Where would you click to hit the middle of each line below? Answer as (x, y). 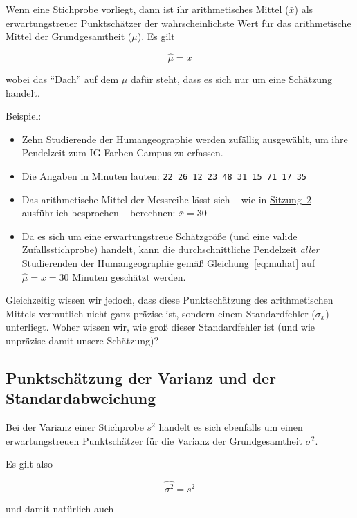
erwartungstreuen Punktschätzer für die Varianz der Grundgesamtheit (154, 440)
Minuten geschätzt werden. (129, 276)
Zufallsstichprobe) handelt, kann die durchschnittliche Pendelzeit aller (171, 249)
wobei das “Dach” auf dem (62, 79)
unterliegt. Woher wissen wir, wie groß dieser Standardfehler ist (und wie (161, 327)
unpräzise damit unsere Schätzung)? (82, 340)
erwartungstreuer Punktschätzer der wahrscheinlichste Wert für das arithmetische (178, 22)
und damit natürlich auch (60, 509)
